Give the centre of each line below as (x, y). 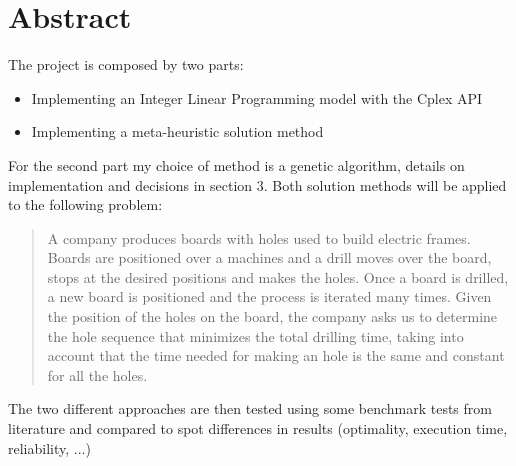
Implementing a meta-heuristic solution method (177, 131)
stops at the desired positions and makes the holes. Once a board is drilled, (278, 276)
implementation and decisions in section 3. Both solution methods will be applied (257, 184)
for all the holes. (97, 374)
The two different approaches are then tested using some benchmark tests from (250, 408)
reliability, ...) (49, 447)
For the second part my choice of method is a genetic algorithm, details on (236, 164)
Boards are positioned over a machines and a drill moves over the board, (269, 257)
